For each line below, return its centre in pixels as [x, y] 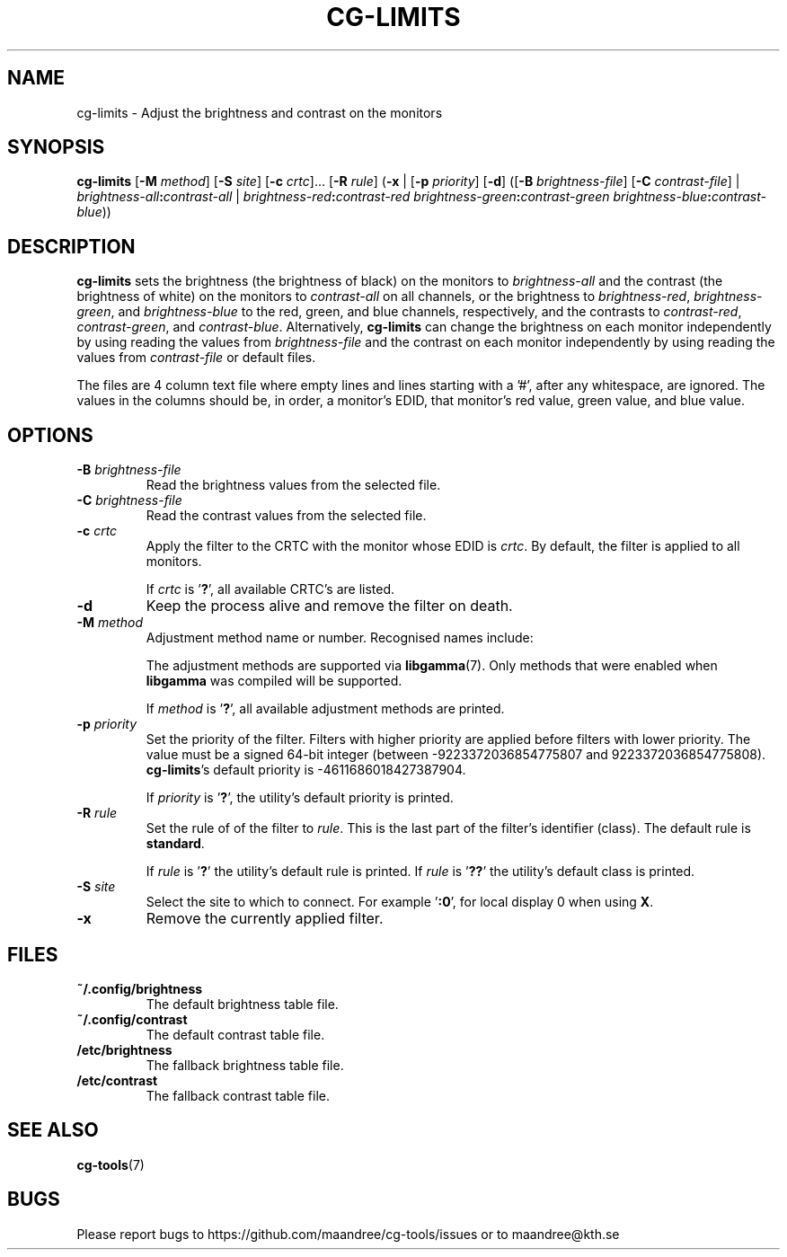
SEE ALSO [53, 1130]
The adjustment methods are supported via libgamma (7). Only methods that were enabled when [432, 666]
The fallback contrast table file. [238, 1095]
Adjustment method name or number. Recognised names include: [340, 638]
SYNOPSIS [56, 147]
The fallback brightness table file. [245, 1065]
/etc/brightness [124, 1049]
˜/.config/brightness [140, 988]
